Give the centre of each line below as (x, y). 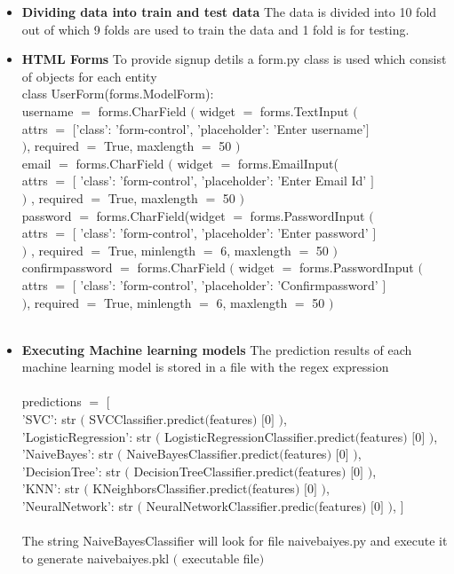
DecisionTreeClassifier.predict (214, 471)
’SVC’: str (49, 419)
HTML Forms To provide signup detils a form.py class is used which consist (234, 59)
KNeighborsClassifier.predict (170, 488)
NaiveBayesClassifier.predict (203, 454)
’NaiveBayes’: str (68, 454)
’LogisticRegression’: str (87, 436)
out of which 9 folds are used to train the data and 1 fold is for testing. (215, 29)
